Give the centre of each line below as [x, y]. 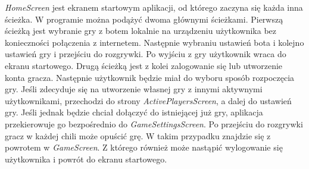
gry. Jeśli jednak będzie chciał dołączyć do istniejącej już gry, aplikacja [134, 112]
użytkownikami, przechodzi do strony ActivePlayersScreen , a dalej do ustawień [148, 100]
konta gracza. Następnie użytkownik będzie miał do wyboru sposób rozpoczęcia [150, 77]
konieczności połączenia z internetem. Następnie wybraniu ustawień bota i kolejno [154, 42]
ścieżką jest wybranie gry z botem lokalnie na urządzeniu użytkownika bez [141, 31]
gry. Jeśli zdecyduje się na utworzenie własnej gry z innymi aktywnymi [134, 89]
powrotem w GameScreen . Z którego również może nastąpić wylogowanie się [144, 147]
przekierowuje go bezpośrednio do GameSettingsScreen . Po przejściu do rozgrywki [154, 123]
